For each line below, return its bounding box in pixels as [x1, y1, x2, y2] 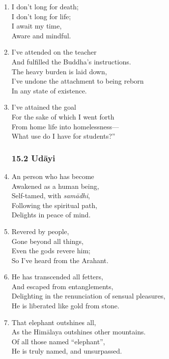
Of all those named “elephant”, [11, 336, 105, 346]
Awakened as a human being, [11, 180, 99, 191]
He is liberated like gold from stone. [11, 300, 119, 311]
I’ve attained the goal [11, 102, 76, 112]
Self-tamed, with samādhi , [11, 190, 90, 201]
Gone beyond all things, [11, 236, 84, 246]
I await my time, [11, 21, 62, 31]
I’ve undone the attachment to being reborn [11, 76, 144, 86]
